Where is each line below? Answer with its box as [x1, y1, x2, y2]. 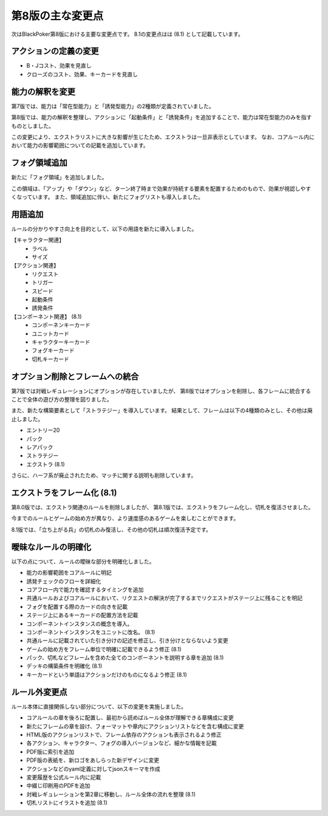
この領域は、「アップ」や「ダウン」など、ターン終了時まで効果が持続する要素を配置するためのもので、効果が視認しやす [11, 185, 311, 192]
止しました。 [11, 415, 44, 422]
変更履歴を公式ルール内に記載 [26, 773, 101, 781]
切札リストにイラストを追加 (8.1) [26, 799, 108, 806]
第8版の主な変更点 [11, 9, 104, 22]
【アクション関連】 [11, 262, 60, 269]
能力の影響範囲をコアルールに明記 [26, 569, 112, 577]
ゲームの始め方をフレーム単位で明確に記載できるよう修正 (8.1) [26, 645, 182, 653]
